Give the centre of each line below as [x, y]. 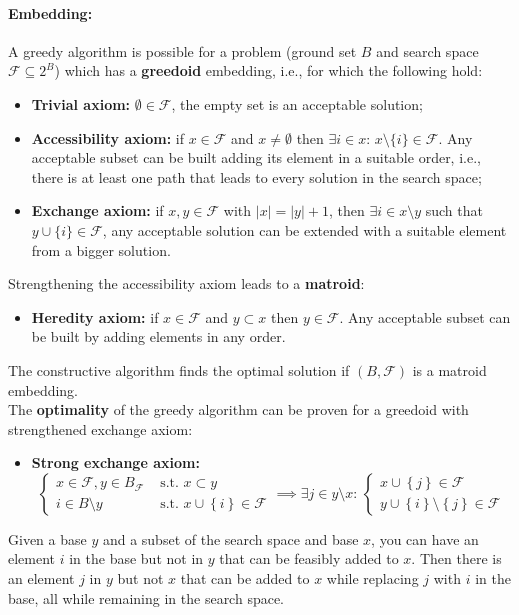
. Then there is [456, 558]
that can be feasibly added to [309, 558]
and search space [427, 50]
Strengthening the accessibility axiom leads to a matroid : [186, 283]
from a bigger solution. [101, 249]
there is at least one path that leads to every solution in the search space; [256, 176]
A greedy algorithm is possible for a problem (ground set [182, 50]
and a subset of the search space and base [230, 538]
